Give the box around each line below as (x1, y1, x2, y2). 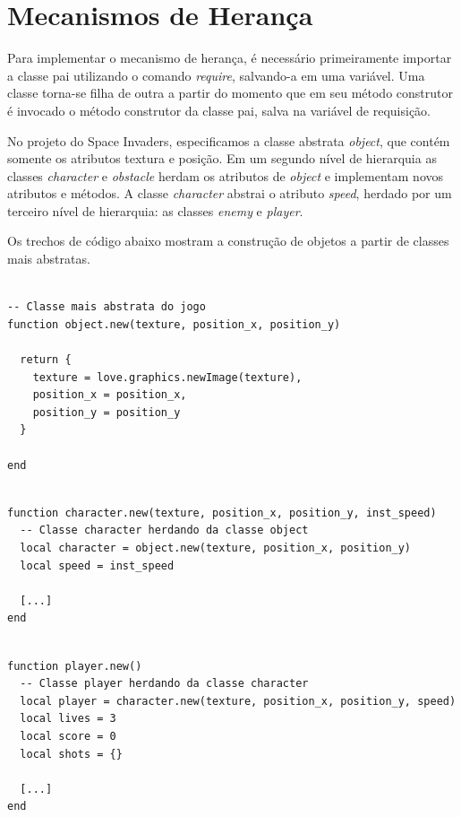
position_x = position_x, (32, 388, 187, 402)
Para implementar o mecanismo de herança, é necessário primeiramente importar (7, 48, 452, 67)
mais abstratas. (7, 249, 90, 268)
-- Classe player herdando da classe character (20, 677, 309, 691)
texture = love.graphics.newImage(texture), (32, 370, 303, 384)
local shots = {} (20, 747, 123, 761)
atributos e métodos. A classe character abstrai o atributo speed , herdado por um (7, 184, 452, 203)
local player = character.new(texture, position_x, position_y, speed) (20, 694, 457, 708)
